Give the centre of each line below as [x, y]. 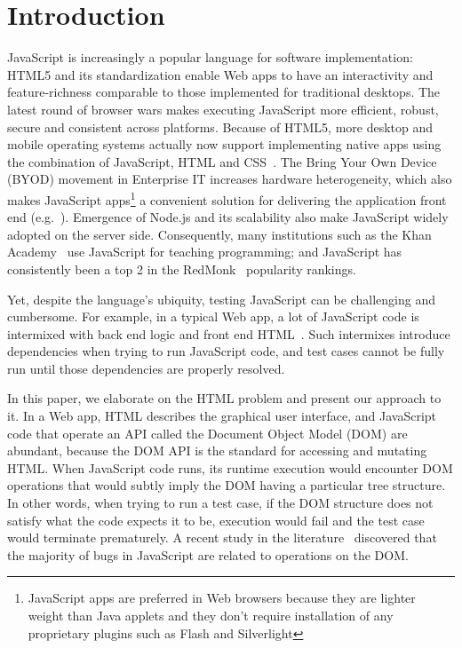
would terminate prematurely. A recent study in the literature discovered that [222, 537]
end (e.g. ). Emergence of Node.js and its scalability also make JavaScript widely [228, 217]
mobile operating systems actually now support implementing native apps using [224, 144]
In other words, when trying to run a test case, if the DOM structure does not [220, 503]
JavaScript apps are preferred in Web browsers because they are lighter [222, 598]
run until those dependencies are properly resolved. [146, 368]
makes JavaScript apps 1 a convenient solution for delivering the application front [227, 198]
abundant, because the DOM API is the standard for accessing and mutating [217, 450]
